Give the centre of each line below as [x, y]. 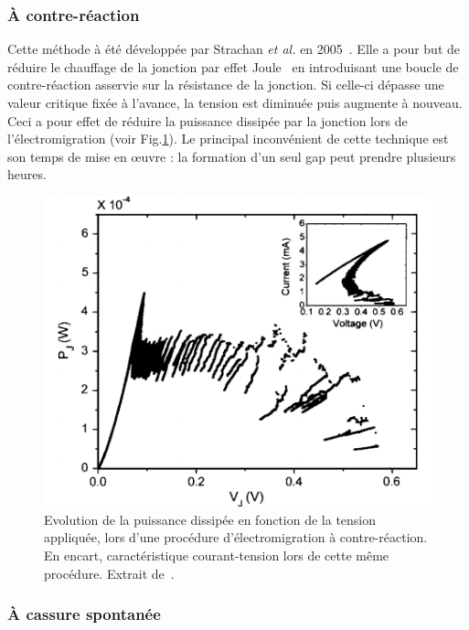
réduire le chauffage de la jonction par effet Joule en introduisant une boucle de [233, 66]
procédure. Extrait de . [109, 573]
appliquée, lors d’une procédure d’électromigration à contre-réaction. [236, 537]
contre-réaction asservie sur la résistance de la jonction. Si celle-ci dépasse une [226, 85]
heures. [27, 174]
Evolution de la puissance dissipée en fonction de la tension [210, 519]
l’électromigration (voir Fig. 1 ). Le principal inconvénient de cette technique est [228, 139]
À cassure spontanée [84, 614]
